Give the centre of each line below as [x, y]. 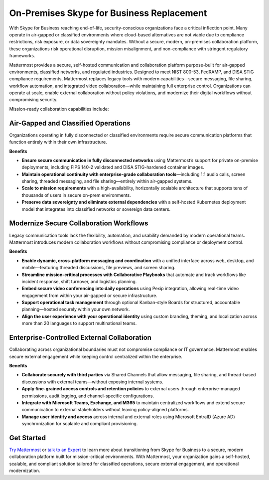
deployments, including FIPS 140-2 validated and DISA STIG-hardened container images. [113, 167]
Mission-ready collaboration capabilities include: [59, 109]
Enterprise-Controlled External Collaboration [80, 338]
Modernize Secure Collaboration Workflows [79, 224]
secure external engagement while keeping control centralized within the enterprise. [96, 356]
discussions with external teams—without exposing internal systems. [93, 382]
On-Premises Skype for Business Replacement [108, 13]
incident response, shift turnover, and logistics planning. [79, 281]
